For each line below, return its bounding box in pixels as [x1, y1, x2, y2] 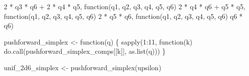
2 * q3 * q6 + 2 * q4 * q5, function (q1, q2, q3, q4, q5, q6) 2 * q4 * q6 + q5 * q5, [4, 1, 246, 11]
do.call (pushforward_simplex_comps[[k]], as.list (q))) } [4, 46, 166, 56]
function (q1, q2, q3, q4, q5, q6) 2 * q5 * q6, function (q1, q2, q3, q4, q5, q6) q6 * [4, 11, 243, 21]
